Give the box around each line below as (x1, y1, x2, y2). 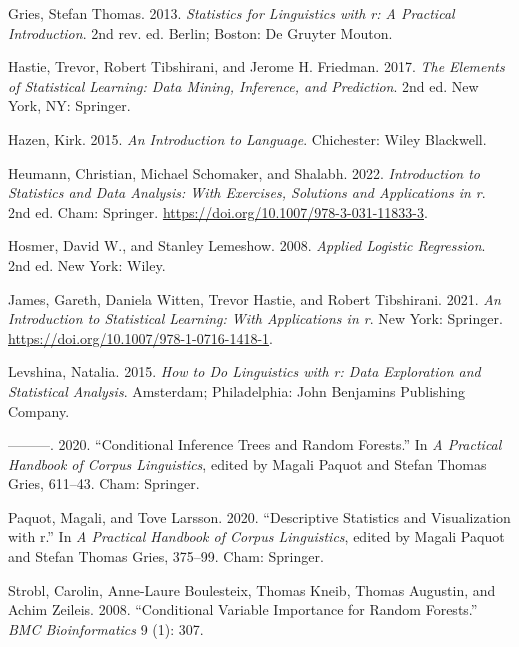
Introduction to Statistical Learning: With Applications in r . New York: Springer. (8, 308, 503, 329)
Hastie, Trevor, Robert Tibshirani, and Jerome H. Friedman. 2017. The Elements (8, 56, 505, 77)
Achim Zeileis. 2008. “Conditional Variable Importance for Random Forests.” (8, 599, 478, 620)
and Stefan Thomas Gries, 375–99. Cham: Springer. (8, 546, 324, 567)
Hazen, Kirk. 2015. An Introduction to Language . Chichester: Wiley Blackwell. (8, 128, 487, 149)
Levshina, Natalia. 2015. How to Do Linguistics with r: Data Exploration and (8, 361, 481, 382)
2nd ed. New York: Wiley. (8, 254, 166, 275)
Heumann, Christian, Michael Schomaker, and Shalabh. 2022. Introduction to (8, 162, 480, 183)
